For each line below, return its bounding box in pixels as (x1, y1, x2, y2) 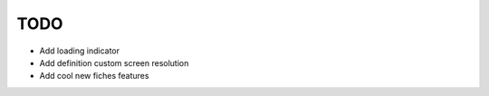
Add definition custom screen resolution (39, 57, 189, 68)
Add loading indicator (39, 45, 120, 56)
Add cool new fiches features (39, 71, 149, 82)
